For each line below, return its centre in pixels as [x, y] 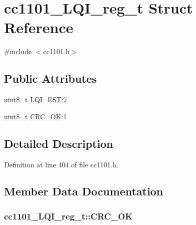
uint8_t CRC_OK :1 [35, 116]
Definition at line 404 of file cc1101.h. [61, 164]
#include [18, 51]
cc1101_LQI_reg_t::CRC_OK [68, 216]
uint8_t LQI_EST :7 [35, 99]
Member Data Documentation [84, 191]
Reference [39, 27]
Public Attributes [50, 78]
